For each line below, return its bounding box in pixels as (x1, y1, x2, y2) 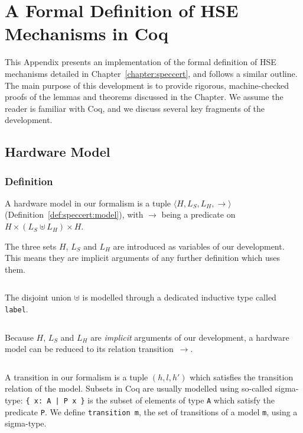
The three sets (5, 240, 57, 252)
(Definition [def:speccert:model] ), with (5, 208, 144, 221)
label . (5, 303, 28, 315)
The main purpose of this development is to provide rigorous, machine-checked (5, 79, 289, 91)
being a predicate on (161, 208, 236, 221)
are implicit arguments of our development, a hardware (90, 331, 289, 343)
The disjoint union (5, 291, 71, 303)
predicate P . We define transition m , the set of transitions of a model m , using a (5, 405, 298, 418)
